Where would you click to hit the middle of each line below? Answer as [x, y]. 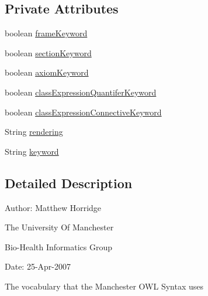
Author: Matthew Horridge [53, 207]
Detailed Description [69, 183]
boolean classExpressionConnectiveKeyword [83, 112]
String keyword [32, 151]
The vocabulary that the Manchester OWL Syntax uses [104, 286]
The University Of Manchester [59, 227]
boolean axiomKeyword [47, 72]
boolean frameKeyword [46, 33]
